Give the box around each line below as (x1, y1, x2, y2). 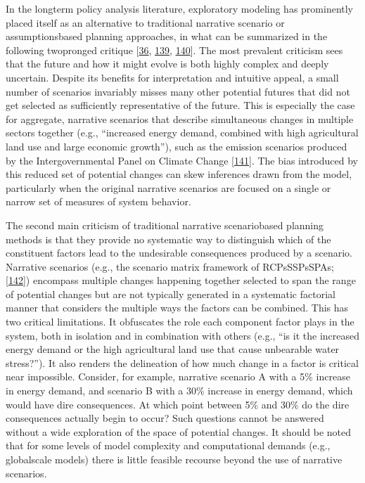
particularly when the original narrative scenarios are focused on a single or (6, 180, 331, 195)
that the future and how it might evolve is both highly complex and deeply (6, 56, 329, 71)
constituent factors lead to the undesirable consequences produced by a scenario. (6, 245, 352, 260)
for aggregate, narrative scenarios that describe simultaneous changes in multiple (6, 111, 354, 126)
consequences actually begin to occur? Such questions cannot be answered (6, 411, 324, 425)
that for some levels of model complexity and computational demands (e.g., (6, 438, 331, 453)
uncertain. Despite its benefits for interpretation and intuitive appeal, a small (6, 70, 339, 84)
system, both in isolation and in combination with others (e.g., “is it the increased (6, 328, 359, 342)
